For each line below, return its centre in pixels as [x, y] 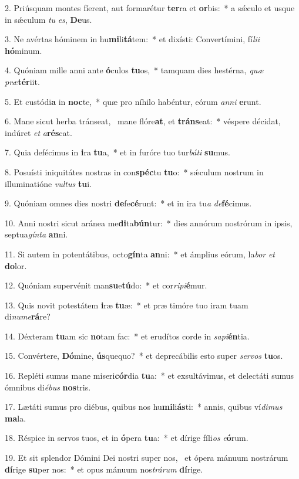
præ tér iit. [22, 81]
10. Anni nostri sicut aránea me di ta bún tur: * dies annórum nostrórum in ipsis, [149, 222]
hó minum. [23, 50]
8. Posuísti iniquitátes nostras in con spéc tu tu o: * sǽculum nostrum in [134, 171]
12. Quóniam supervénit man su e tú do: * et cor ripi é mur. [106, 285]
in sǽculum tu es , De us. [48, 19]
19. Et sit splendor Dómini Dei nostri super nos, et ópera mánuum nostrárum [147, 458]
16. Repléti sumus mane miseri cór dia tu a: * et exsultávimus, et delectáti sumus [149, 376]
